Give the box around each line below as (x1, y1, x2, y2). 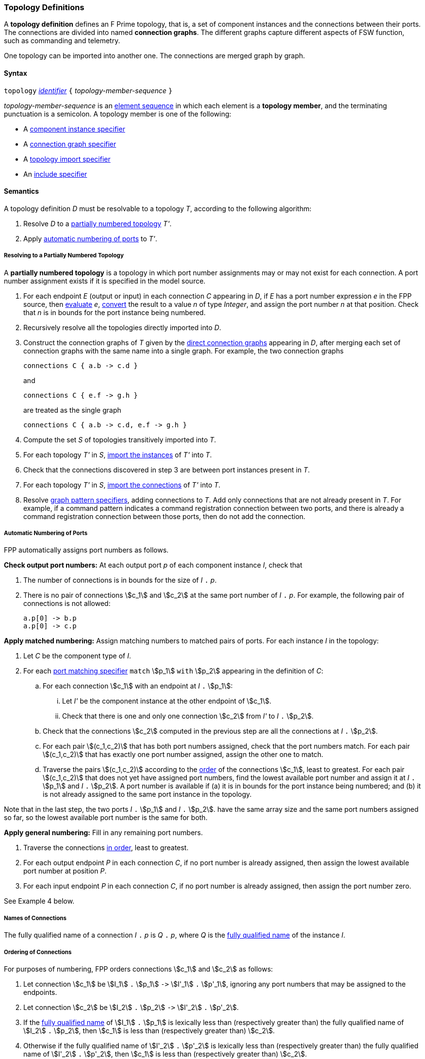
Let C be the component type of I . (23, 652, 131, 660)
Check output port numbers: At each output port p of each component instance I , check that (4, 561, 303, 570)
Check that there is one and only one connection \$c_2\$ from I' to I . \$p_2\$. (62, 712, 314, 721)
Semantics (4, 187, 39, 196)
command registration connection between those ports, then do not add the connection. (23, 512, 306, 521)
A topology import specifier (23, 154, 111, 163)
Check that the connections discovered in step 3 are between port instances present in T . (23, 465, 310, 474)
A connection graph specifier (23, 139, 116, 148)
